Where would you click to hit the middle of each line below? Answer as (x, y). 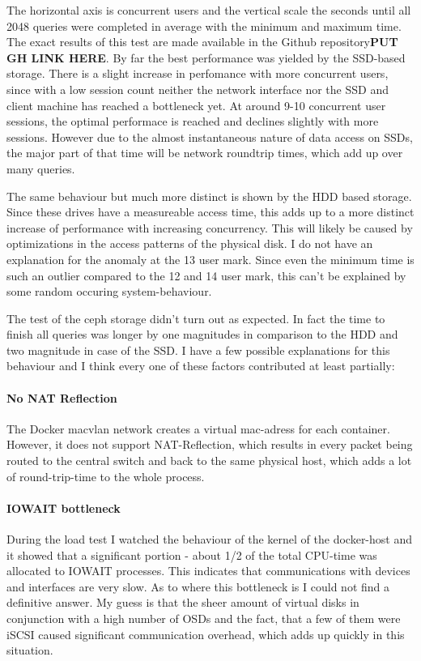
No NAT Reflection (62, 397)
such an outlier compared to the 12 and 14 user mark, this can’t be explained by (206, 275)
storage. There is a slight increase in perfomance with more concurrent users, (198, 73)
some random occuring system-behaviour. (109, 291)
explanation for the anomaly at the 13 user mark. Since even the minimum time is (210, 259)
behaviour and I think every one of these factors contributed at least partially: (201, 366)
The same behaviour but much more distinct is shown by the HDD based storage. (209, 196)
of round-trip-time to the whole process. (106, 476)
